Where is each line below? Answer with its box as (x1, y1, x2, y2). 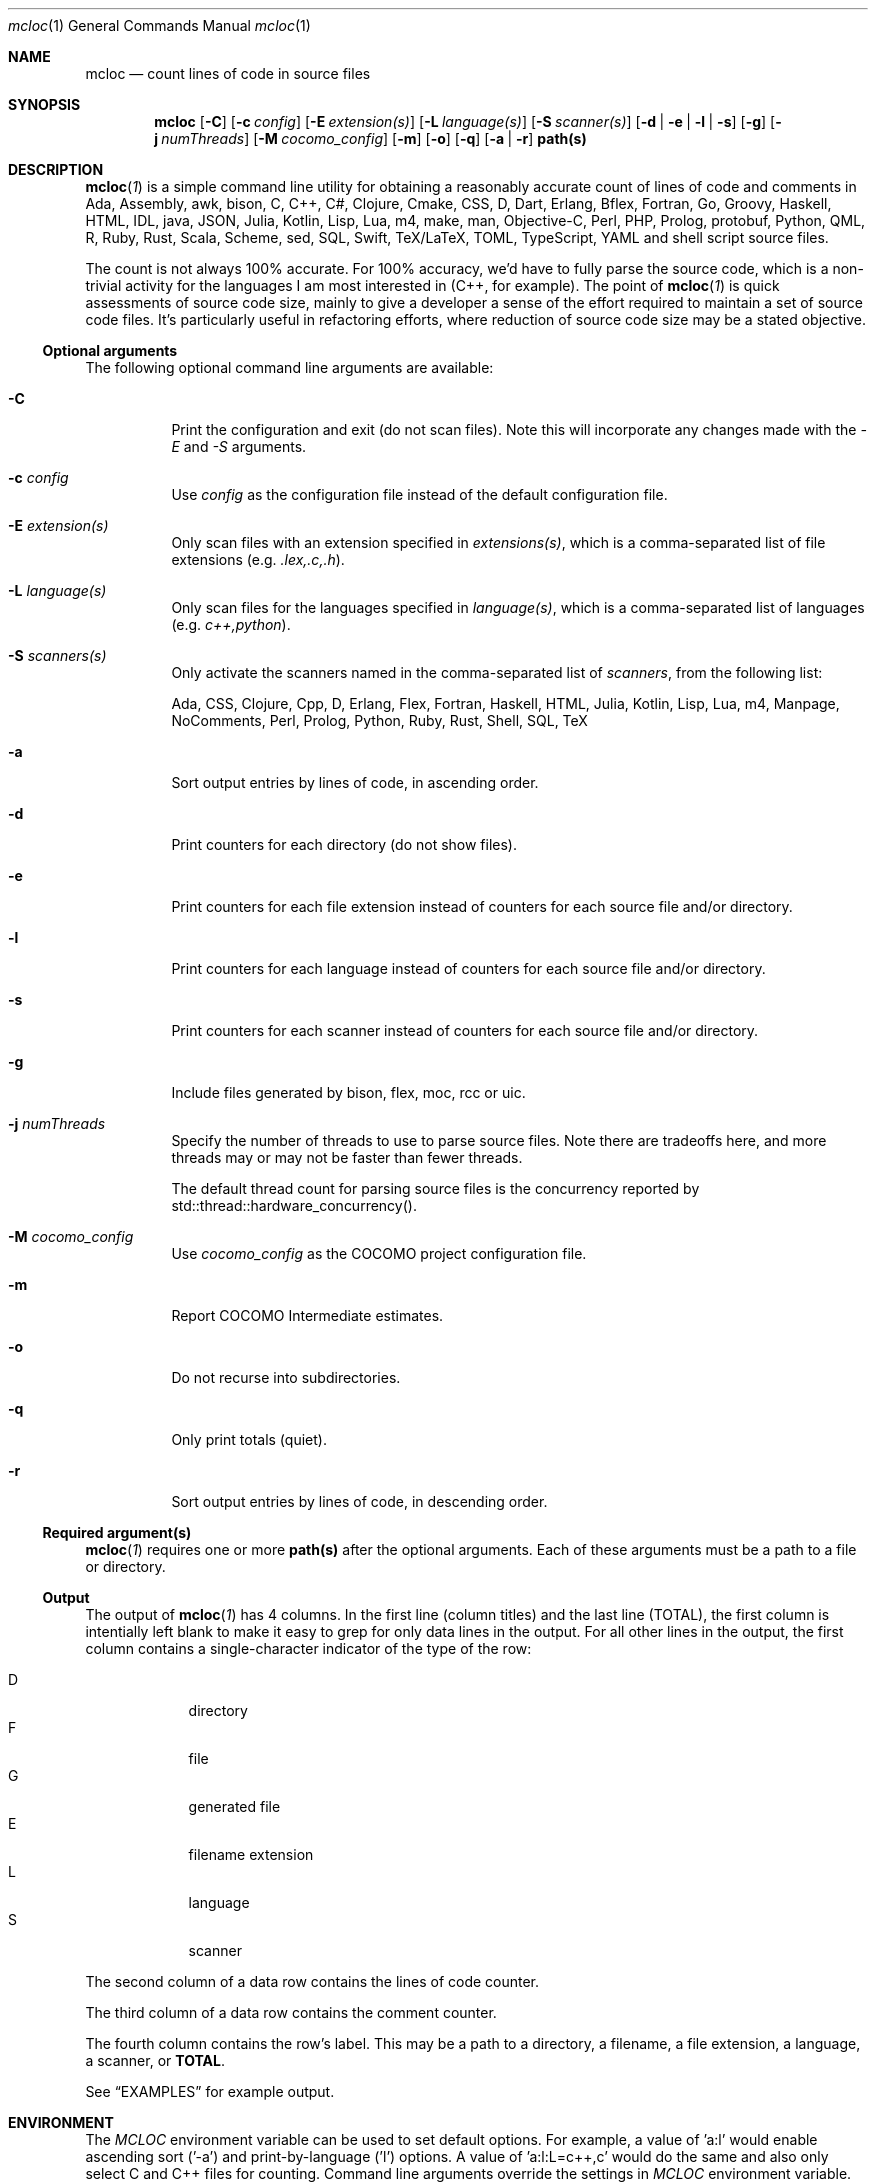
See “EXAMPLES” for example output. (85, 2083, 335, 2100)
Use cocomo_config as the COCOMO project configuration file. (171, 1245, 587, 1262)
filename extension (188, 1846, 314, 1863)
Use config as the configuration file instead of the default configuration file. (171, 486, 668, 503)
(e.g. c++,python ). (171, 616, 291, 633)
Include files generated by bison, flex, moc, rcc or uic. (171, 1084, 526, 1101)
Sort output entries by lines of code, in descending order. (171, 1493, 548, 1510)
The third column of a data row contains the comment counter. (85, 2004, 497, 2021)
